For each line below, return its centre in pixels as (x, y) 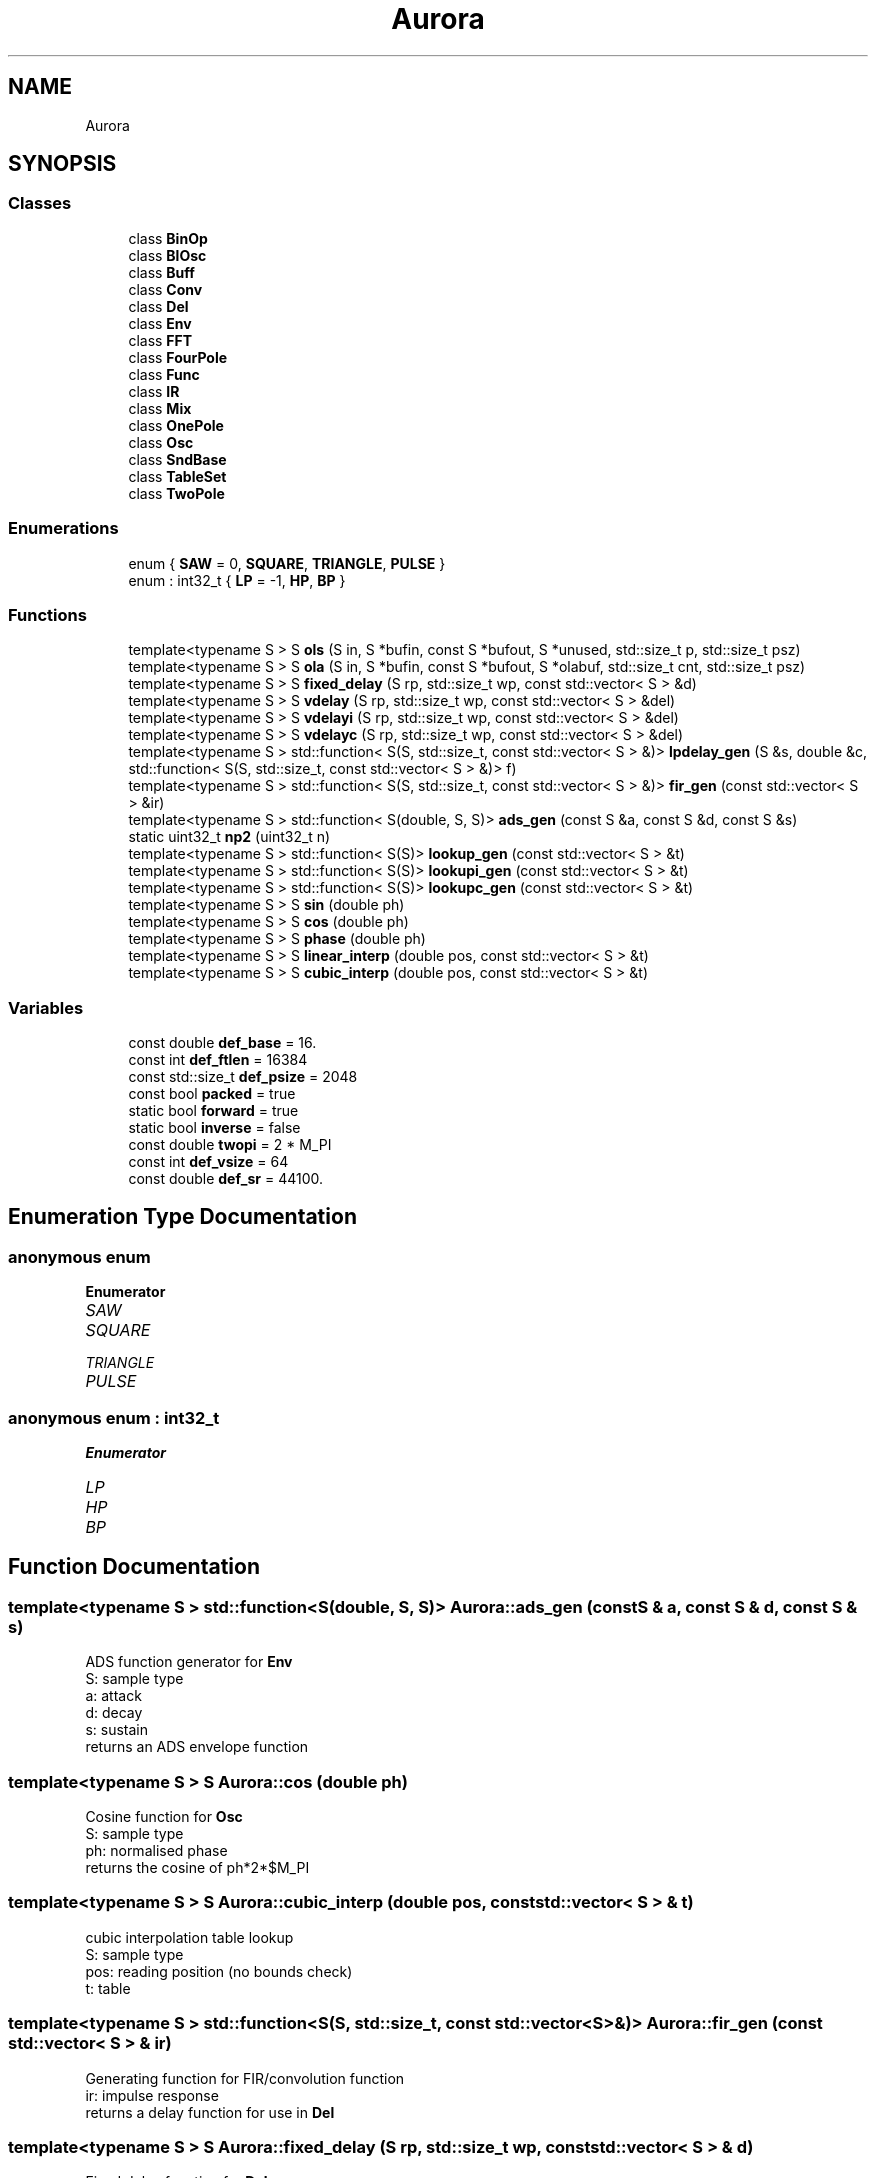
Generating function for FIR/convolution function (245, 2078)
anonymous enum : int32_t (114, 1417)
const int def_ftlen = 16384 (218, 1060)
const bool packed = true (212, 1094)
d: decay (114, 1713)
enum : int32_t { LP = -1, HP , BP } (237, 580)
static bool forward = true (213, 1111)
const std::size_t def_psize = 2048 (243, 1077)
